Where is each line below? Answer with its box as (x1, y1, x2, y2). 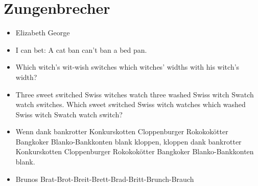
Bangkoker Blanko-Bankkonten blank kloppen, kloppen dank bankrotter (15, 136, 242, 147)
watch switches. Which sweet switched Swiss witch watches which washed (15, 99, 246, 110)
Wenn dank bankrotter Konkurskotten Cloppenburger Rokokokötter (15, 126, 228, 137)
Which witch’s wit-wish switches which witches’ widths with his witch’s (15, 61, 240, 72)
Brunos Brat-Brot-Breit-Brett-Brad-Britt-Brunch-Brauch (15, 173, 194, 184)
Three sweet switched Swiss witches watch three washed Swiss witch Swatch (15, 89, 254, 99)
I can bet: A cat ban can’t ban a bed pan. (15, 44, 147, 55)
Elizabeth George (15, 27, 70, 38)
